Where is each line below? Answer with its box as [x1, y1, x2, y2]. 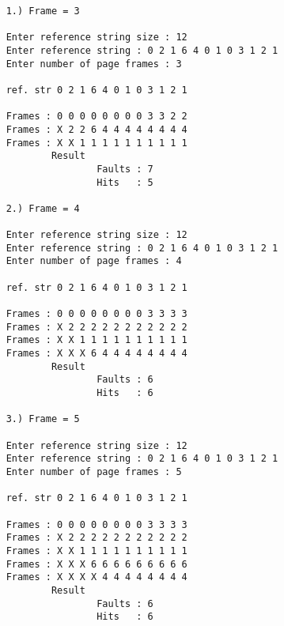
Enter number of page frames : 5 [6, 466, 182, 477]
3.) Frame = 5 [6, 413, 80, 425]
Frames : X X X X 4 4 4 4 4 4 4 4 [6, 571, 187, 583]
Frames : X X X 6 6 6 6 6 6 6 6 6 [6, 558, 187, 570]
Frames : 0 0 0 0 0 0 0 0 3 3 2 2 [6, 111, 187, 123]
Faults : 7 [97, 163, 153, 175]
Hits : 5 [97, 176, 153, 188]
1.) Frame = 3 [6, 6, 80, 17]
